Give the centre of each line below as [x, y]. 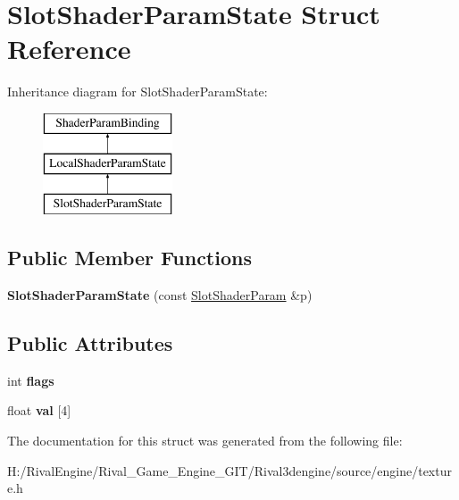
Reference [69, 49]
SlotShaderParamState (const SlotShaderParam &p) [160, 295]
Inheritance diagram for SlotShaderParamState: [138, 92]
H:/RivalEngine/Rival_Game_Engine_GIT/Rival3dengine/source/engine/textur [229, 470]
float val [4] [39, 410]
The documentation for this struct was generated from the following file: [205, 441]
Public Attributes [90, 343]
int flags [31, 380]
